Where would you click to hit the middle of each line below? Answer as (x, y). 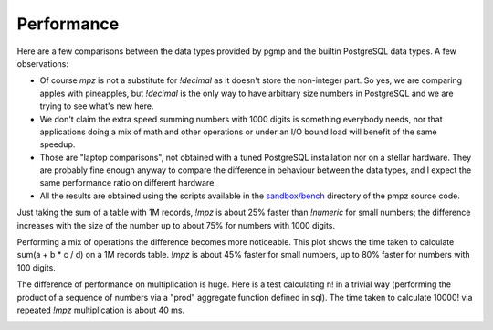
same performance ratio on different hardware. (128, 183)
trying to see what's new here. (97, 106)
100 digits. (37, 267)
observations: (42, 63)
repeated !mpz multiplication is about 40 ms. (101, 310)
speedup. (58, 144)
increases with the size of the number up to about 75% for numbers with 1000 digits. (176, 225)
